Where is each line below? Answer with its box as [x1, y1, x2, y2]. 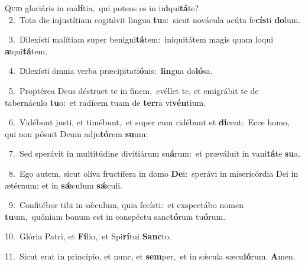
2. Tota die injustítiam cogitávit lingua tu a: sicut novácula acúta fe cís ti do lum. [8, 13, 301, 25]
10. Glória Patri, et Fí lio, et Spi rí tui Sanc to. [5, 230, 171, 242]
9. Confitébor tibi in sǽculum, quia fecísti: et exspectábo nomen [8, 199, 244, 211]
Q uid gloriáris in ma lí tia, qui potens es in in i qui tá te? [5, 2, 199, 14]
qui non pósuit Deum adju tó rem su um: [5, 127, 148, 140]
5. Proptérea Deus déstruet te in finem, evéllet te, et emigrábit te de [8, 84, 259, 96]
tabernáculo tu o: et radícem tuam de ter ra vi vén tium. [5, 96, 206, 108]
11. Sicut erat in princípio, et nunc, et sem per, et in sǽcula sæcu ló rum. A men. [5, 249, 296, 262]
